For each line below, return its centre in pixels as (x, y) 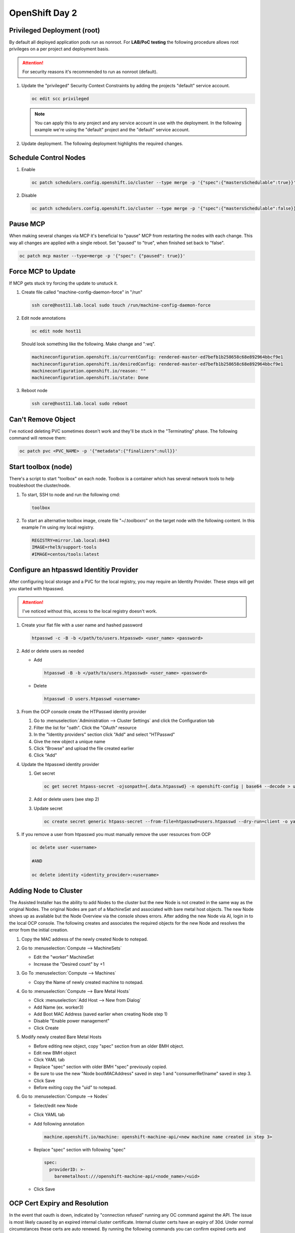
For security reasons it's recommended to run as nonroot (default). (90, 72)
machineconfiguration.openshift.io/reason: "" (89, 371)
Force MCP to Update (42, 271)
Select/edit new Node (56, 1105)
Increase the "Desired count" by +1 (69, 964)
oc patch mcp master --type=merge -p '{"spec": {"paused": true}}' (103, 256)
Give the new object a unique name (70, 741)
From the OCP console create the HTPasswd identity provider (84, 712)
